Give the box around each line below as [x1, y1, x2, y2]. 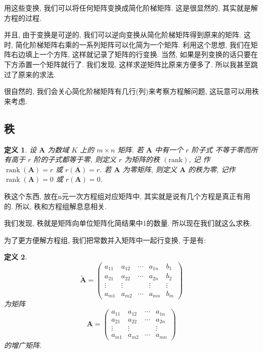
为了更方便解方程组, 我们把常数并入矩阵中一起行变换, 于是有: [4, 234, 206, 245]
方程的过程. [4, 12, 41, 23]
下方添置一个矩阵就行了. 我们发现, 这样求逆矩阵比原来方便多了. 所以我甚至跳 [4, 59, 258, 69]
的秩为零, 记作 [188, 164, 236, 174]
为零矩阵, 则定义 [122, 164, 177, 174]
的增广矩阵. [4, 339, 42, 350]
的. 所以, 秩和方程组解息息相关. [4, 200, 107, 211]
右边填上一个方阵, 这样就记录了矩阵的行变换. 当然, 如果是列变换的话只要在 [11, 49, 258, 60]
